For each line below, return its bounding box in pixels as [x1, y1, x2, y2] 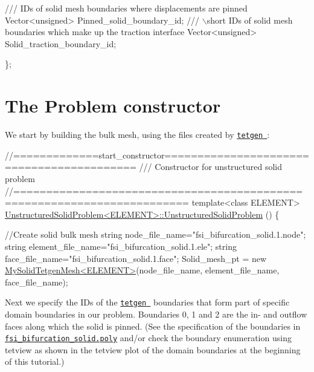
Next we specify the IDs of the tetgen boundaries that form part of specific [5, 296, 290, 308]
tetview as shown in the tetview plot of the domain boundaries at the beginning [5, 343, 301, 356]
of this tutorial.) [5, 355, 65, 368]
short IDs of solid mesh [207, 13, 293, 26]
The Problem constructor [5, 93, 221, 118]
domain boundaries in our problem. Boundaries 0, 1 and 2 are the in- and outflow [5, 307, 307, 320]
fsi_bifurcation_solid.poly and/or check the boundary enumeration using [5, 331, 292, 344]
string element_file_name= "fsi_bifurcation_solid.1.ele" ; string [5, 240, 237, 252]
